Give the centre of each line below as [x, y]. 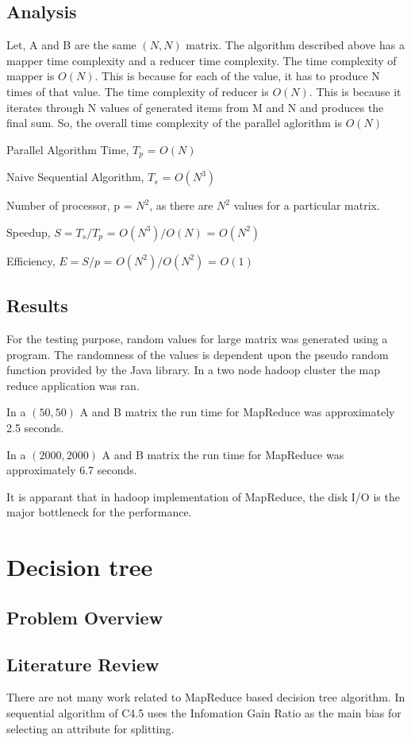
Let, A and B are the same [71, 45]
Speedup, [29, 232]
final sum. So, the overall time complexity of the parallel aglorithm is [174, 123]
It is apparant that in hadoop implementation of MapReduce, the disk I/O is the [203, 496]
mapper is [31, 76]
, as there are [181, 205]
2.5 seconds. [35, 427]
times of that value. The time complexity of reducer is [138, 91]
